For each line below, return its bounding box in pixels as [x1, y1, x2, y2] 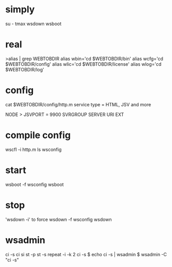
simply [5, 4, 35, 15]
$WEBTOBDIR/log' [5, 66, 45, 72]
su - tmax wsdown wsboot [5, 21, 62, 27]
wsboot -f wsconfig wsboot [5, 181, 64, 187]
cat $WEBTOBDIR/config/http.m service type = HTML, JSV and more [5, 101, 151, 107]
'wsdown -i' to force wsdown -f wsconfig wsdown [5, 216, 112, 222]
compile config [5, 129, 71, 141]
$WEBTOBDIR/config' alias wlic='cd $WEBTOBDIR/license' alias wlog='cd [5, 61, 162, 67]
